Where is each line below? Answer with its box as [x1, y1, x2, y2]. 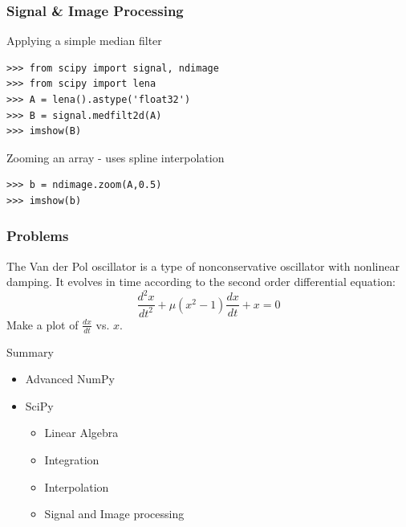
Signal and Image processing [44, 505, 185, 522]
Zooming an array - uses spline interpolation [6, 149, 225, 165]
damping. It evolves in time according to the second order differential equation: [6, 273, 396, 290]
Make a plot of [6, 316, 79, 333]
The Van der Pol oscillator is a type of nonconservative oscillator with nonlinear [6, 257, 400, 274]
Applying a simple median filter [6, 32, 162, 49]
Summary [6, 343, 54, 360]
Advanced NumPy [25, 370, 115, 387]
